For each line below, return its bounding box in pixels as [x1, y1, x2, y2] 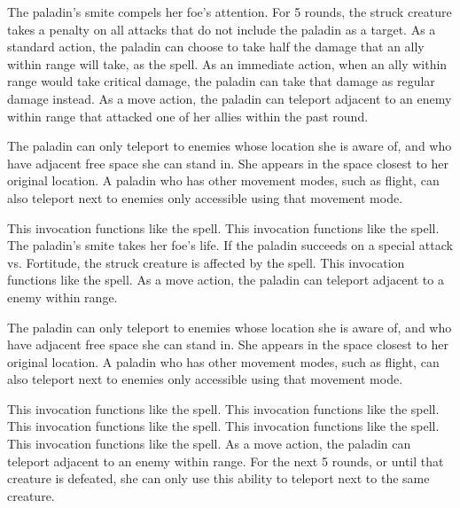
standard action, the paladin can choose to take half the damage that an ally [7, 37, 425, 56]
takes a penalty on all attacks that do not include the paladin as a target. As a [7, 20, 436, 38]
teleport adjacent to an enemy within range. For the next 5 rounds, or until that [7, 451, 444, 470]
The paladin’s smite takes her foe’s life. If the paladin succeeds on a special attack [7, 236, 453, 254]
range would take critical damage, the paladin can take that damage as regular [7, 72, 435, 90]
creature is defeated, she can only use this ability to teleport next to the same [7, 469, 430, 488]
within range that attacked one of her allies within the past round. [7, 106, 369, 125]
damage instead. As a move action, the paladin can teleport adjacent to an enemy [7, 89, 452, 107]
